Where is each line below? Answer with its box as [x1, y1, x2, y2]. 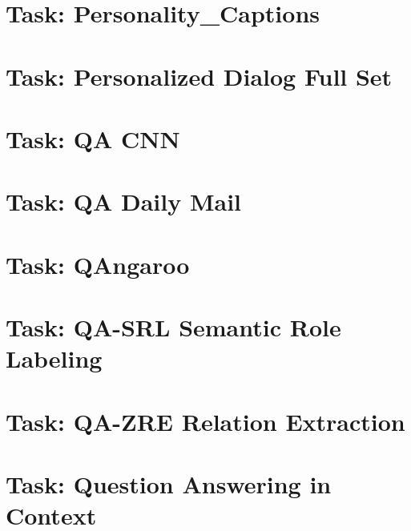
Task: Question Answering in [6, 468, 332, 500]
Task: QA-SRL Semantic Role [6, 311, 341, 344]
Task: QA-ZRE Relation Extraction [6, 404, 405, 437]
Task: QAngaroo [6, 247, 190, 280]
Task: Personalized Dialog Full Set [6, 59, 393, 92]
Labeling [6, 342, 103, 375]
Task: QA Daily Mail [6, 185, 242, 218]
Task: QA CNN [6, 122, 180, 155]
